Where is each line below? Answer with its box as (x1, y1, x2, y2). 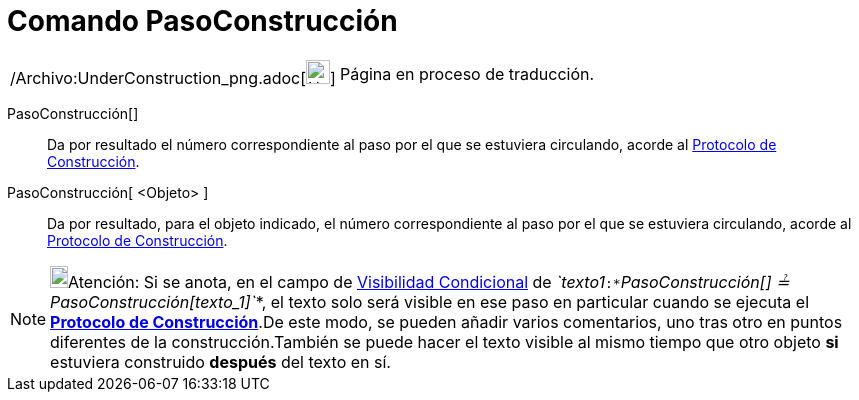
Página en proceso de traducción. (339, 63, 595, 84)
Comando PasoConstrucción (7, 4, 398, 38)
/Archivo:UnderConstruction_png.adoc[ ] (10, 67, 336, 88)
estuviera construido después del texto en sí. (50, 351, 391, 372)
